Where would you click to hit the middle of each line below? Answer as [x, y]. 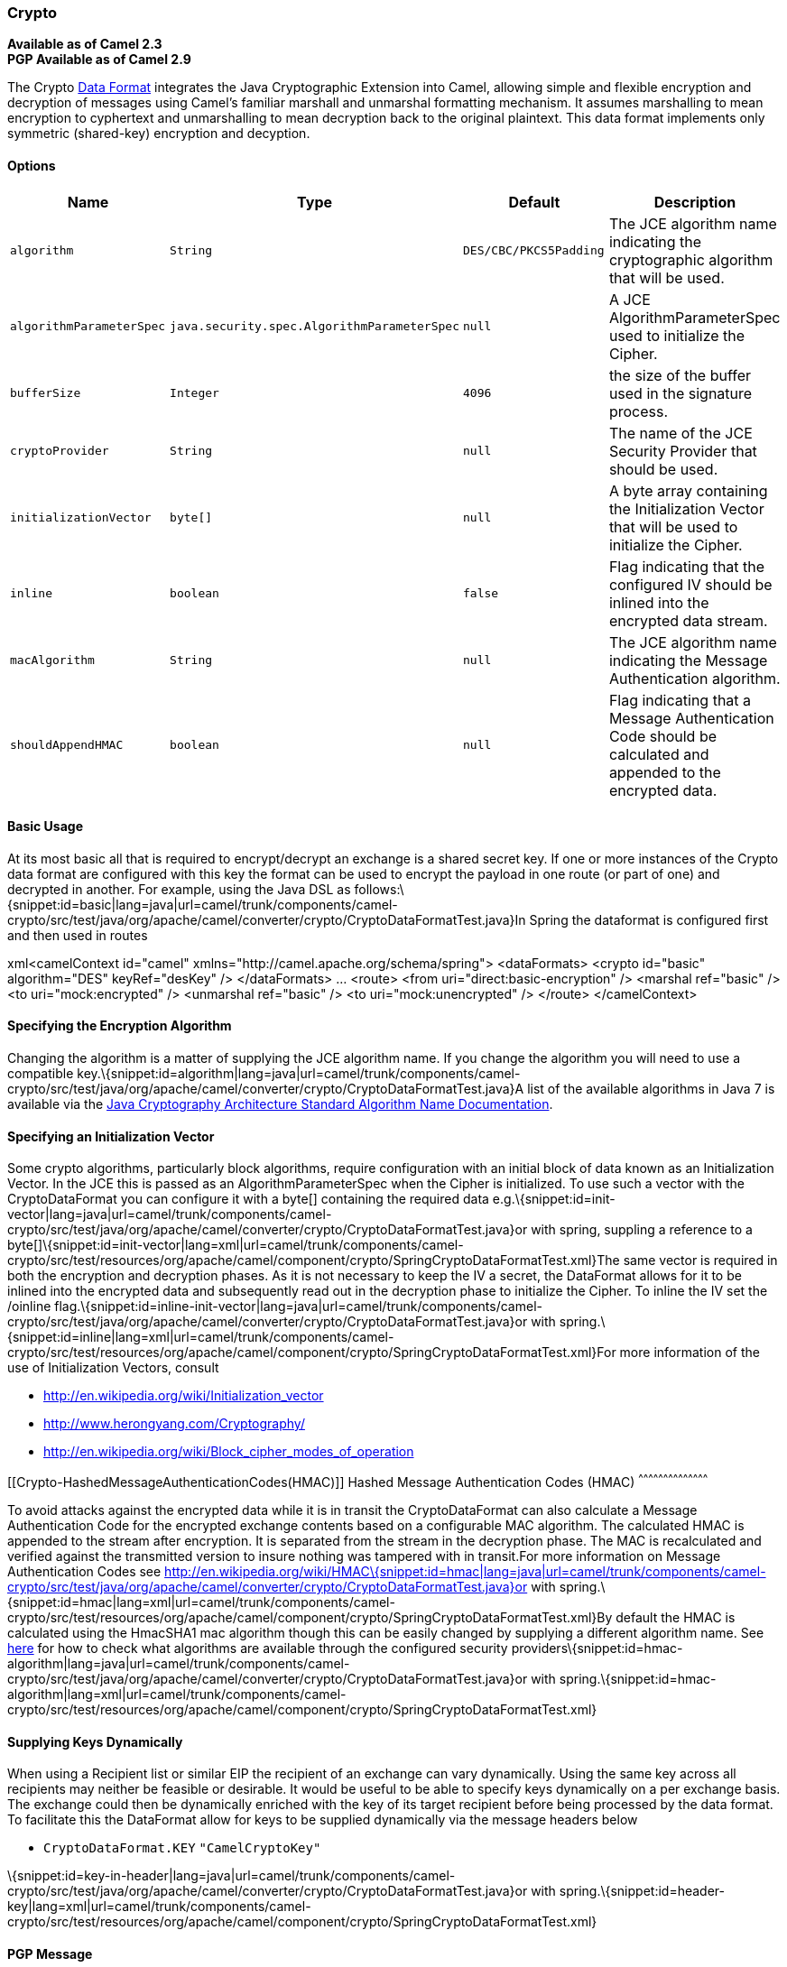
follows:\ [379, 889]
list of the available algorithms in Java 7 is [651, 1089]
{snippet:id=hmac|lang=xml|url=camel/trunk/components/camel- [201, 1602]
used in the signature [681, 393]
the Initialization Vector [686, 508]
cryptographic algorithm [691, 259]
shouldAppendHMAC [67, 745]
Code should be [663, 736]
